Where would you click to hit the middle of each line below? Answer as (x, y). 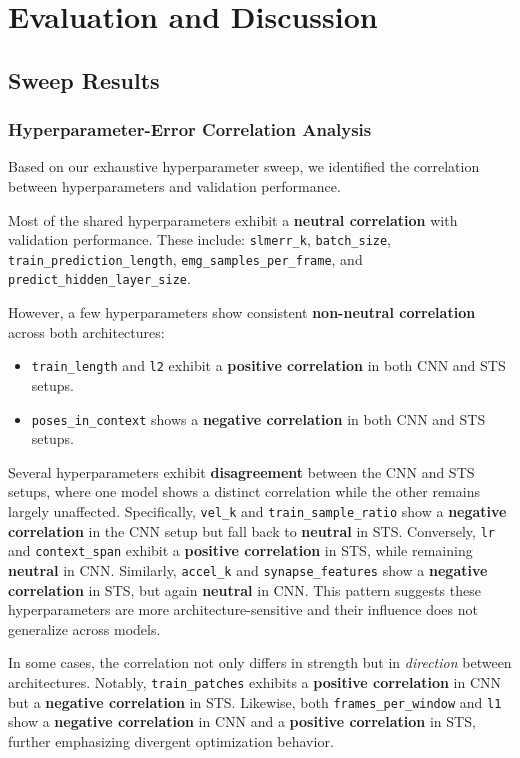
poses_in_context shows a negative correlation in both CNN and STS (258, 418)
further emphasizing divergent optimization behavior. (171, 740)
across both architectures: (86, 331)
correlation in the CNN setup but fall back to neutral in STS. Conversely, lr (251, 530)
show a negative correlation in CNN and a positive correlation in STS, (242, 721)
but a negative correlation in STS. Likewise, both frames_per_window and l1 (255, 701)
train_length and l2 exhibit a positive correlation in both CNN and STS (268, 365)
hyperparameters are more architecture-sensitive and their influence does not (243, 609)
